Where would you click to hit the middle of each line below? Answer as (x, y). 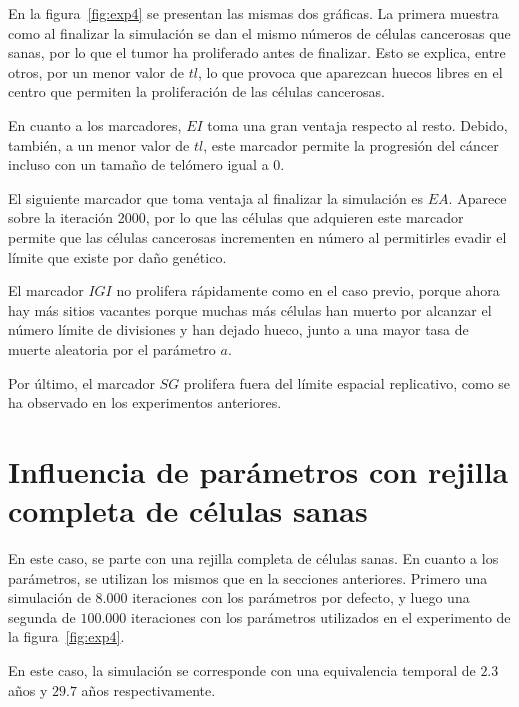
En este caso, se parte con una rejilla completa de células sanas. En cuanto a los (253, 558)
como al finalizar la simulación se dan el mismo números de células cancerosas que (259, 32)
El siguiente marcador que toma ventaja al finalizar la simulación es (216, 197)
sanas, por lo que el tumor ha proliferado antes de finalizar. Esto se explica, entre (257, 52)
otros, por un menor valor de (96, 71)
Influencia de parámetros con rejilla (258, 470)
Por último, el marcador (81, 382)
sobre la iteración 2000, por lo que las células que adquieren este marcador (236, 217)
